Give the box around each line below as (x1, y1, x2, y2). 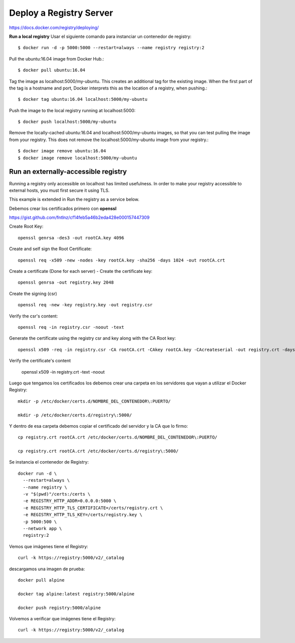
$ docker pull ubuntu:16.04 (18, 67, 86, 73)
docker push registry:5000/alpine (18, 605, 101, 611)
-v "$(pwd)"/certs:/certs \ (23, 492, 91, 497)
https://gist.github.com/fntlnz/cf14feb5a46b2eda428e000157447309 (9, 214, 150, 221)
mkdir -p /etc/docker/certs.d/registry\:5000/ (18, 412, 132, 418)
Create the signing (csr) (9, 291, 58, 296)
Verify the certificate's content (9, 358, 71, 364)
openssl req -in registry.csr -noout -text (18, 324, 124, 330)
